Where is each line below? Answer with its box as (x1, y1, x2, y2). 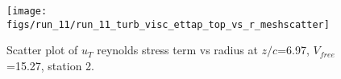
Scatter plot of (6, 41, 78, 58)
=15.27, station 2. (6, 57, 94, 73)
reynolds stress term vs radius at (97, 41, 258, 58)
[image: (6, 6, 48, 17)
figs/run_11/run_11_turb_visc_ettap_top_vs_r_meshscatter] (6, 18, 330, 30)
